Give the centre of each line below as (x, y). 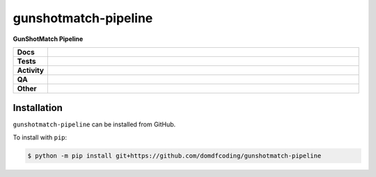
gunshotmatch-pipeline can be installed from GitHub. (94, 124)
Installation (38, 108)
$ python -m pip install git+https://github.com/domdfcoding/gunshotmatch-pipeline (174, 155)
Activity (31, 70)
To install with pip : (40, 137)
